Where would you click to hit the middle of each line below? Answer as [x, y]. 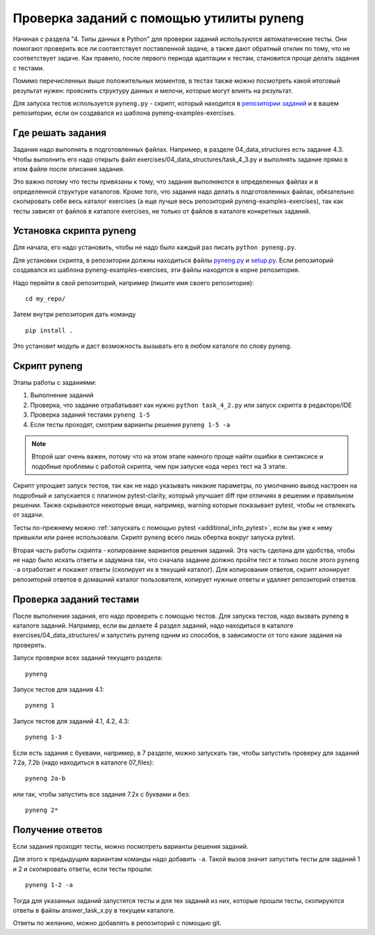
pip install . [49, 330]
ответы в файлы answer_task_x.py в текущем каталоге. [94, 910]
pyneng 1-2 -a [49, 885]
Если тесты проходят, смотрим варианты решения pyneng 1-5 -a [130, 424]
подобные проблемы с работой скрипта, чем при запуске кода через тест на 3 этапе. [159, 466]
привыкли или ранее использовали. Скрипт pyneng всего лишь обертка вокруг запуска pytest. [154, 537]
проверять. [30, 645]
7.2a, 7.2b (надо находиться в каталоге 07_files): [83, 762]
